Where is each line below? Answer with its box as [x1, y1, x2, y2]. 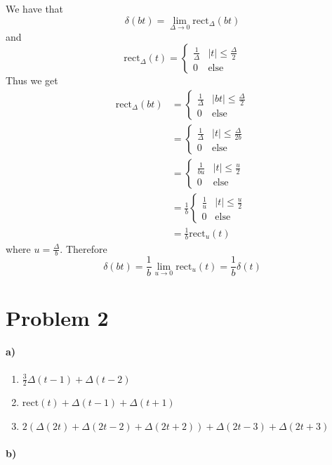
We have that [6, 1, 64, 15]
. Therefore [60, 241, 107, 256]
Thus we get [6, 73, 58, 88]
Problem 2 [6, 303, 109, 332]
